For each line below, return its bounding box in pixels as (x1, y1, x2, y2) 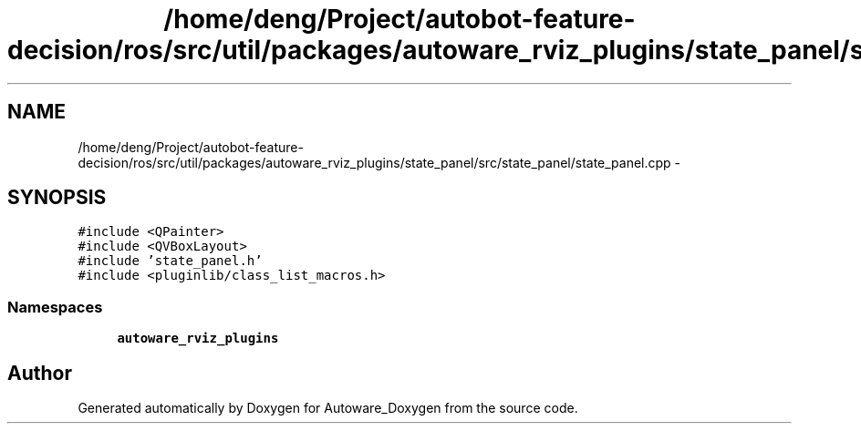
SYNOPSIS (7, 186, 107, 210)
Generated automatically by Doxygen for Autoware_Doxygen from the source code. (78, 400, 578, 416)
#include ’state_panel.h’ (78, 253, 263, 269)
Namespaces (7, 297, 103, 316)
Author (7, 361, 72, 385)
